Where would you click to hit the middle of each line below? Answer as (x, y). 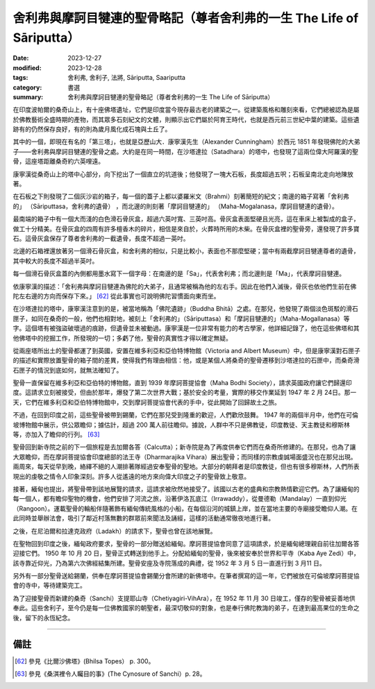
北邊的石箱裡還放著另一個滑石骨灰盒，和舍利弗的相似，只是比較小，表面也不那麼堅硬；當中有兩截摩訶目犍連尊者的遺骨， (186, 251)
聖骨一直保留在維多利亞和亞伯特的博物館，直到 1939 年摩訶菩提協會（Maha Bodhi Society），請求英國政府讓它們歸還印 (182, 383)
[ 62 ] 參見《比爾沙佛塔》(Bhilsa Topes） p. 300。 (85, 661)
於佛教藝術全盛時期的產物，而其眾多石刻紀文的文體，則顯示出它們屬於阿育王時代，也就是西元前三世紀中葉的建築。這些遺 (186, 119)
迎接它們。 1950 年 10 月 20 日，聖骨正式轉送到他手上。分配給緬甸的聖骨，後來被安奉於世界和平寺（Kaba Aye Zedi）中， (186, 553)
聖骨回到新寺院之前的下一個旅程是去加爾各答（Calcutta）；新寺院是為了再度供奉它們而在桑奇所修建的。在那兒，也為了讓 (184, 447)
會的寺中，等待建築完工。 (49, 586)
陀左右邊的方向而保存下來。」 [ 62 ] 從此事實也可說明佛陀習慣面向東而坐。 (116, 296)
